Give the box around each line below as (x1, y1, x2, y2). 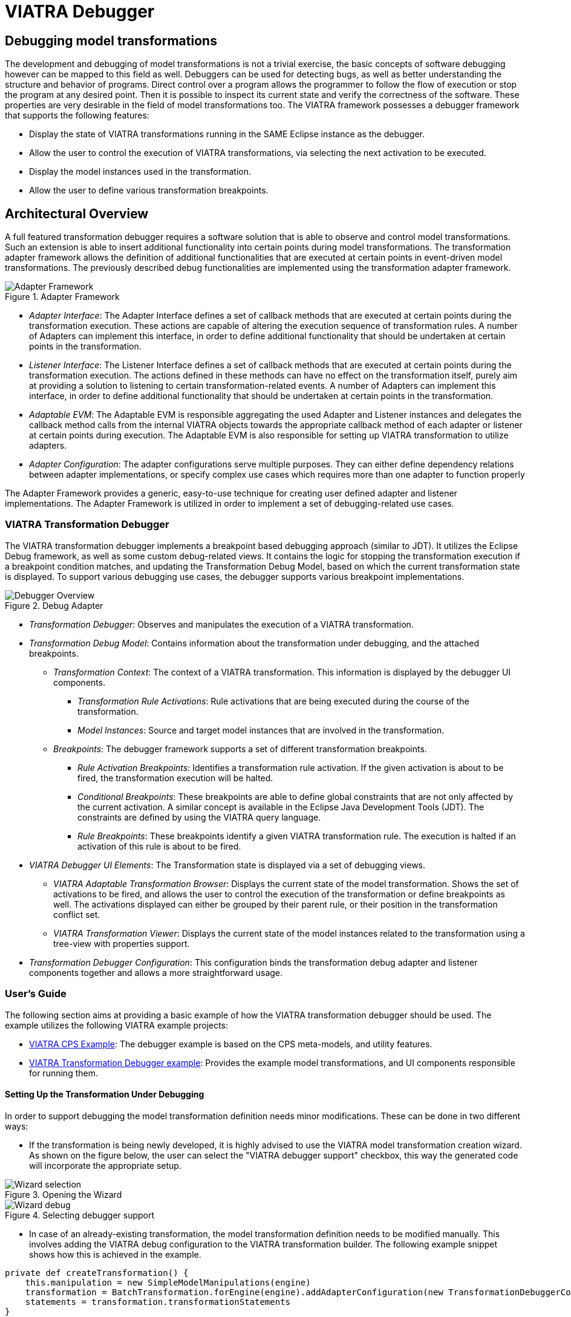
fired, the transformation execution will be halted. (77, 772, 273, 783)
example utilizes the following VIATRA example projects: (5, 1019, 229, 1030)
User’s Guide (5, 987, 67, 1000)
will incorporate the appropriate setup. (29, 1160, 181, 1171)
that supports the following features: (5, 110, 149, 121)
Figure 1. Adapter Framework (5, 291, 120, 302)
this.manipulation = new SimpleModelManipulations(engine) (25, 1277, 311, 1287)
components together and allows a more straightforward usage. (29, 967, 283, 978)
